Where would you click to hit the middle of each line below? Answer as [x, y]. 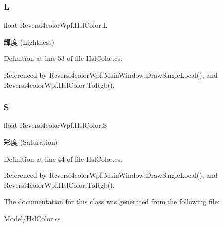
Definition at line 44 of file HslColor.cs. [63, 158]
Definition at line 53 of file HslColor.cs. [63, 58]
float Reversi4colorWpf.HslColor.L [56, 25]
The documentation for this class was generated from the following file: [112, 201]
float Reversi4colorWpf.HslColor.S [56, 125]
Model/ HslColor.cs [32, 218]
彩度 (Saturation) [31, 142]
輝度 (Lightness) [29, 41]
